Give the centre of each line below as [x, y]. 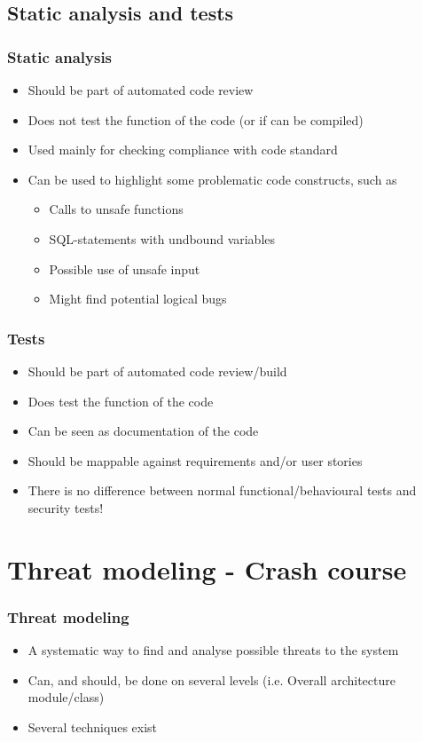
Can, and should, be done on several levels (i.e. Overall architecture [211, 679]
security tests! [66, 507]
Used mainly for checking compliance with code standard [183, 150]
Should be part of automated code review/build [157, 371]
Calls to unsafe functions [116, 209]
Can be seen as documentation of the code [143, 431]
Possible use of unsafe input [125, 268]
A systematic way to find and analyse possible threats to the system [213, 650]
